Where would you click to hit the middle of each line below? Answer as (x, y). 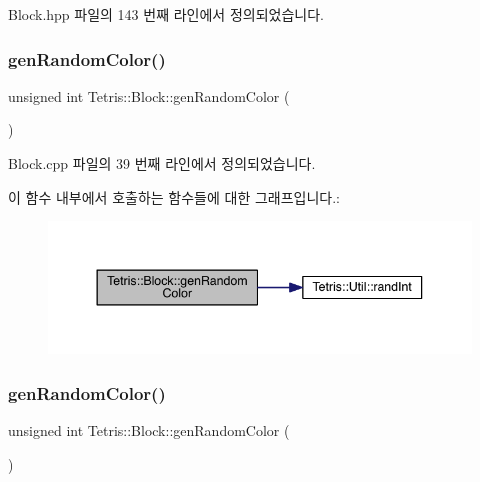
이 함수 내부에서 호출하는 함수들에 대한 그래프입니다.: (174, 196)
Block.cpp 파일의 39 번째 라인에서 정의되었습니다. (162, 163)
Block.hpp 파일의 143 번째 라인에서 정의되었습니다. (166, 14)
